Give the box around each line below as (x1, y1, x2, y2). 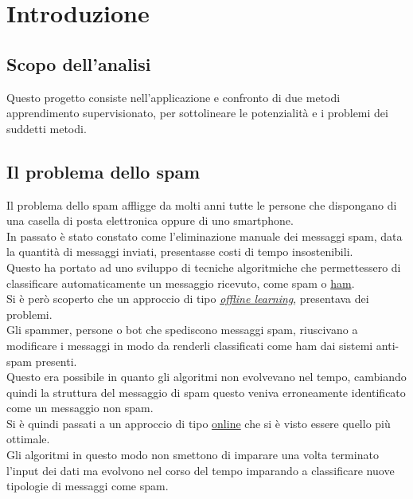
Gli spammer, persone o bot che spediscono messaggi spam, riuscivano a (6, 321, 358, 338)
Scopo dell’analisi (6, 51, 151, 76)
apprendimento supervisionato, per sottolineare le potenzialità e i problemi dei (6, 104, 388, 121)
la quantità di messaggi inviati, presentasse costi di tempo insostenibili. (6, 243, 353, 260)
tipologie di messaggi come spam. (6, 477, 169, 494)
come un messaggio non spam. (6, 399, 154, 416)
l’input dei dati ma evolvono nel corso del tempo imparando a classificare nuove (6, 462, 395, 478)
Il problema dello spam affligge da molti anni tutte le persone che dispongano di (6, 196, 397, 213)
